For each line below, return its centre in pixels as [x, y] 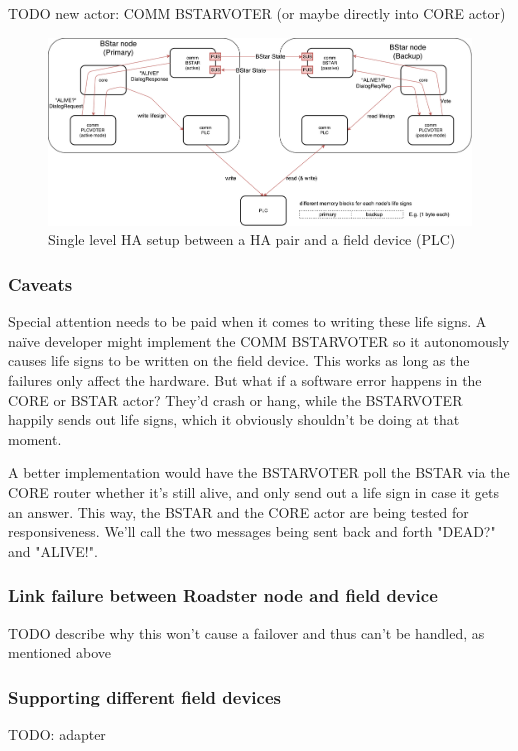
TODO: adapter [57, 733]
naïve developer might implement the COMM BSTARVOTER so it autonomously [259, 340]
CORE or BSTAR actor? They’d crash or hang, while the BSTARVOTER [235, 399]
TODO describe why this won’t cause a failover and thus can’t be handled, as [246, 632]
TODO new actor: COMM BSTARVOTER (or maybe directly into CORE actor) [257, 13]
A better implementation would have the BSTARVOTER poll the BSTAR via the [259, 472]
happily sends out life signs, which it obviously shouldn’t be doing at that [234, 419]
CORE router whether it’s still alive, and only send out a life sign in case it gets [253, 491]
